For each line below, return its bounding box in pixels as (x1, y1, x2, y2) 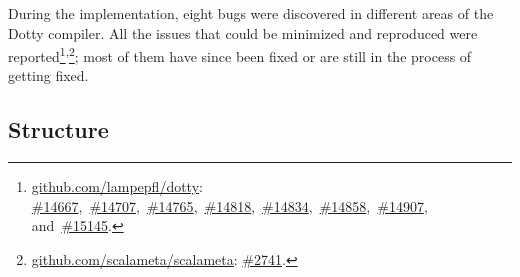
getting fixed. (8, 65, 89, 86)
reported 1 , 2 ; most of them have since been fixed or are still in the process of (8, 43, 472, 66)
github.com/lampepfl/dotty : (31, 176, 203, 197)
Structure (8, 114, 109, 145)
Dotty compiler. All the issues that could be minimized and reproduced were (8, 22, 478, 43)
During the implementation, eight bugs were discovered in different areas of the (8, 3, 494, 23)
